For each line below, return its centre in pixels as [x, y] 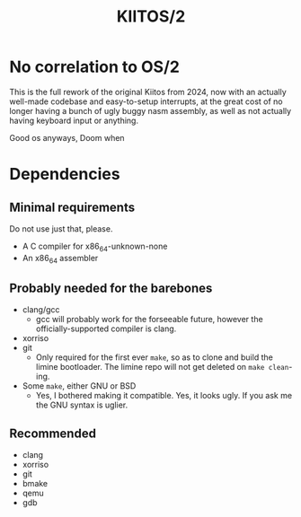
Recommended [53, 433]
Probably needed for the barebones [111, 288]
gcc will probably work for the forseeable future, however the [149, 320]
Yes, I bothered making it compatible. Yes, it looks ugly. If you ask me [164, 396]
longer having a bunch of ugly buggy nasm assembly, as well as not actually [150, 110]
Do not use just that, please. [61, 228]
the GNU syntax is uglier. [82, 405]
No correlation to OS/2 [94, 67]
